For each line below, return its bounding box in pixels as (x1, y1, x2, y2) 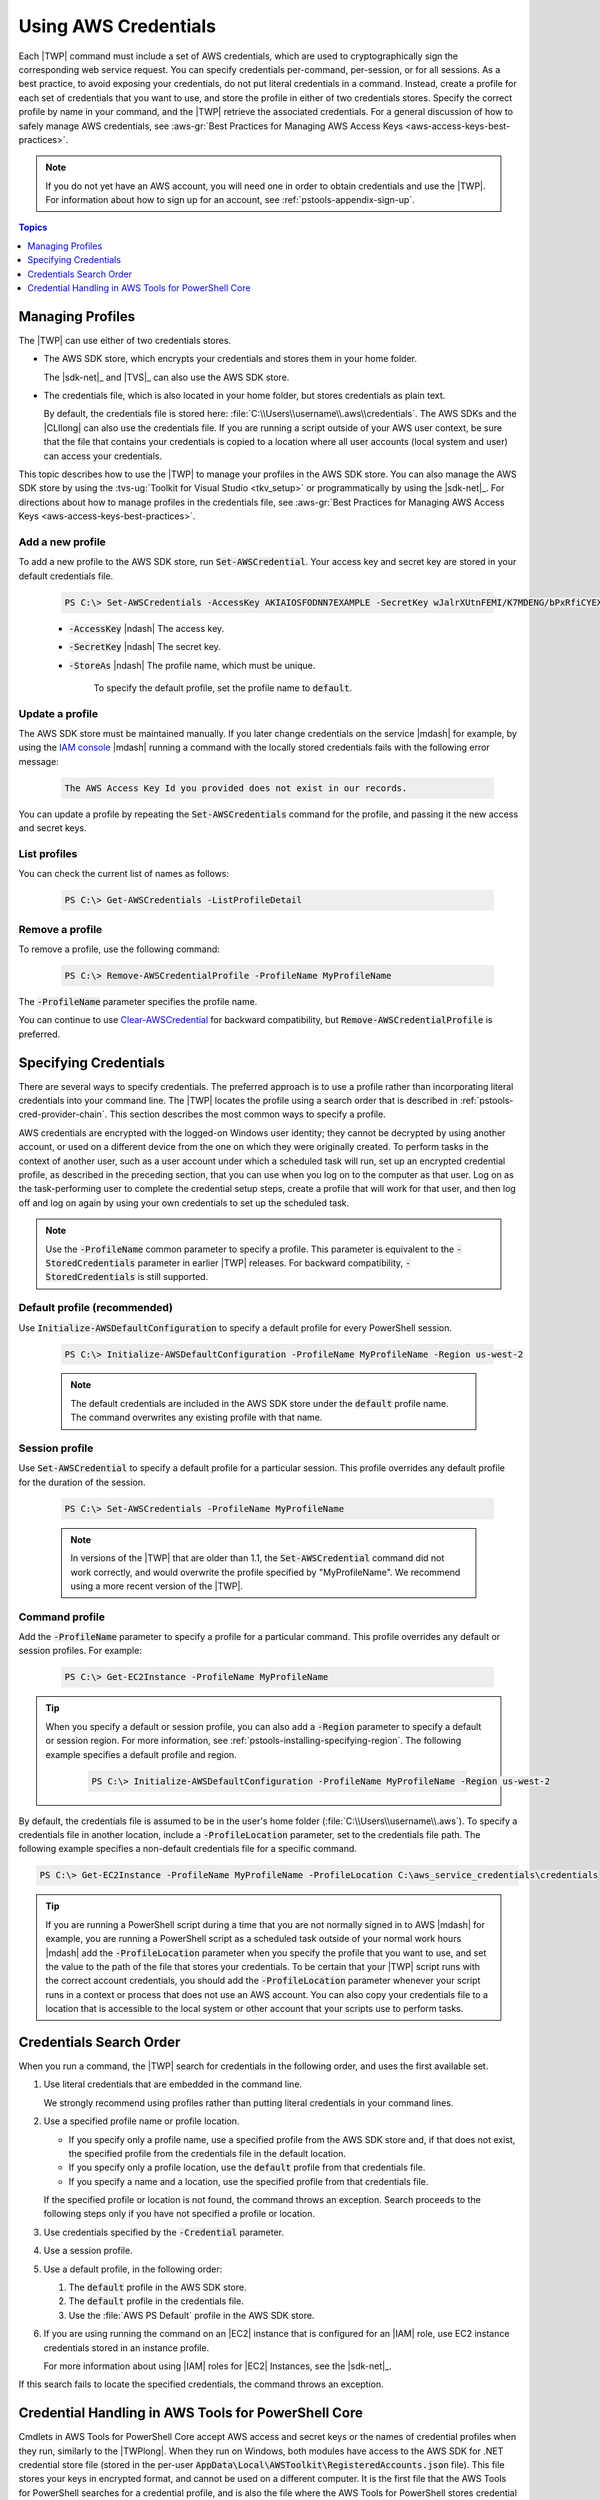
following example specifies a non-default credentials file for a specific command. (18, 1843, 357, 1855)
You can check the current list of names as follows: (18, 868, 230, 880)
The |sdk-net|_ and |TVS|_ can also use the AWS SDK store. (43, 371, 290, 383)
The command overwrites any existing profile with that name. (70, 1411, 323, 1424)
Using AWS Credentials (18, 15, 217, 37)
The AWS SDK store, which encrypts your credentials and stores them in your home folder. (43, 353, 417, 365)
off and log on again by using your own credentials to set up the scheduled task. (18, 1196, 350, 1209)
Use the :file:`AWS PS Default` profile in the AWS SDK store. (68, 2309, 315, 2321)
